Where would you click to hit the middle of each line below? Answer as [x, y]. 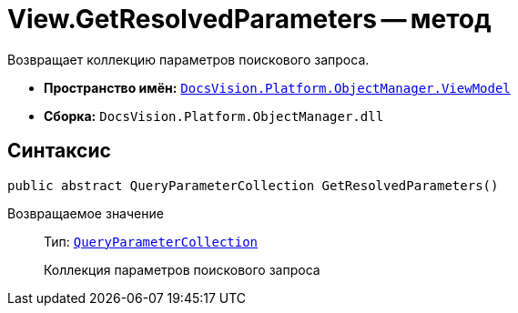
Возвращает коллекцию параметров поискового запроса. [188, 59]
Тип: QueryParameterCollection [151, 241]
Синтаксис [59, 151]
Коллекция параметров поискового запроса [182, 269]
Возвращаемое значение [86, 213]
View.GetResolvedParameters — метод [249, 19]
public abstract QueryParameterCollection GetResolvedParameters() [253, 185]
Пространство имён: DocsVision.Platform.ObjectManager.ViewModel [277, 87]
